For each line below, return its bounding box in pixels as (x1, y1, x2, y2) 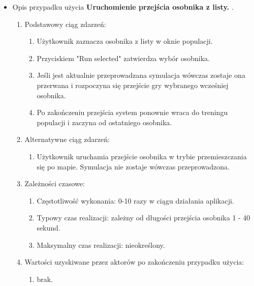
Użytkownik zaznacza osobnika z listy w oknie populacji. (37, 36, 213, 46)
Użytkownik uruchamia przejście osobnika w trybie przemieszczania (37, 151, 247, 161)
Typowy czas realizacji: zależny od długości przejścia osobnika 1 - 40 (37, 212, 250, 223)
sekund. (37, 222, 60, 233)
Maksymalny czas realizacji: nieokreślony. (37, 239, 165, 250)
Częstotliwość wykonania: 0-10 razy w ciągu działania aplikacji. (37, 195, 234, 206)
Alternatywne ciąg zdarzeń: (24, 134, 110, 145)
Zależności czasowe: (24, 178, 85, 189)
